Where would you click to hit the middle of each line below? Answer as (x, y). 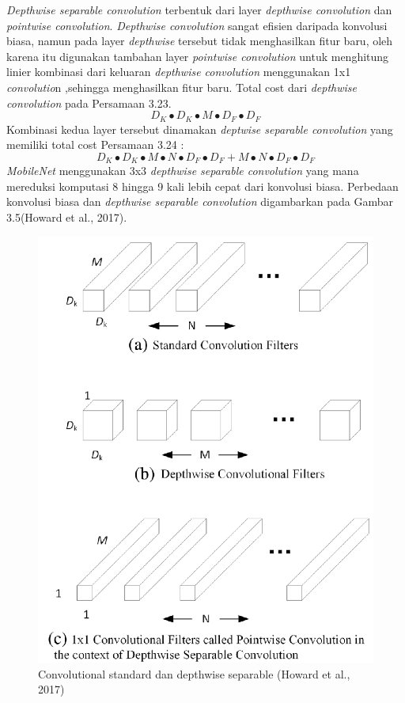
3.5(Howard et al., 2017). (67, 217)
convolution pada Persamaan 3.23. (89, 103)
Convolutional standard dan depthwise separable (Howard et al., (194, 673)
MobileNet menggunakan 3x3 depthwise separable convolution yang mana (183, 171)
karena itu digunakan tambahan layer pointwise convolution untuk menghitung (198, 56)
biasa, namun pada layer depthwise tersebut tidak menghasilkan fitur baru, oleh (200, 41)
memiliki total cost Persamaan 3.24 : (95, 144)
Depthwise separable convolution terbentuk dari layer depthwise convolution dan (199, 9)
